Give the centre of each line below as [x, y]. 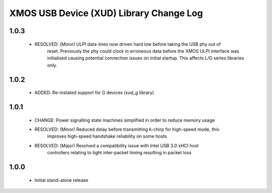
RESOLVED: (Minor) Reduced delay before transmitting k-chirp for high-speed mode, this [127, 129]
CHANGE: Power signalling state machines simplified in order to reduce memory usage [125, 120]
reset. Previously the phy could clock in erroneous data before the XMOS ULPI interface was [143, 51]
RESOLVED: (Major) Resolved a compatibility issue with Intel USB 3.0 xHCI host [117, 145]
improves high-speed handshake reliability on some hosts [107, 136]
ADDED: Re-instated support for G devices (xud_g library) [94, 92]
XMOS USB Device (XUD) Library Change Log [106, 13]
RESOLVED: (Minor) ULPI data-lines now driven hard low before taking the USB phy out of [128, 44]
